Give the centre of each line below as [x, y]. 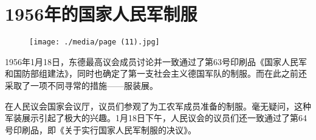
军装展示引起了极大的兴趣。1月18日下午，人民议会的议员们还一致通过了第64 [156, 118]
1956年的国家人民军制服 [101, 14]
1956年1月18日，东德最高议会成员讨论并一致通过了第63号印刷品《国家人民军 [156, 61]
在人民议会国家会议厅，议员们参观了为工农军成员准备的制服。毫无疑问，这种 [158, 106]
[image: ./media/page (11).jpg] [94, 42]
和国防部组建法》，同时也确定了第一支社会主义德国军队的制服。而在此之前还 [156, 73]
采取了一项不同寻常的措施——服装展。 [81, 85]
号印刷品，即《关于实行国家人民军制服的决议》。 [101, 129]
